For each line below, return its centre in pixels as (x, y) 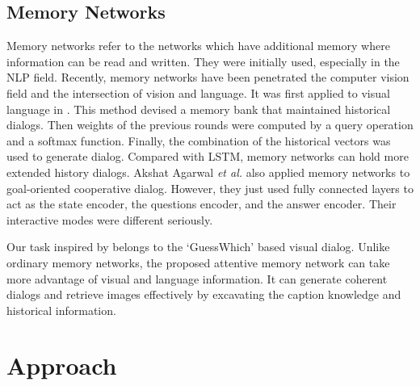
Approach (62, 365)
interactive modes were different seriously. (110, 219)
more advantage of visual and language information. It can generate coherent (197, 278)
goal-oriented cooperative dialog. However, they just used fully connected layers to (210, 188)
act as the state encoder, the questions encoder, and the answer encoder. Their (202, 204)
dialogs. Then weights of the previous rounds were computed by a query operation (210, 125)
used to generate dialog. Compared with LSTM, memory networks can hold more (208, 156)
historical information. (61, 310)
